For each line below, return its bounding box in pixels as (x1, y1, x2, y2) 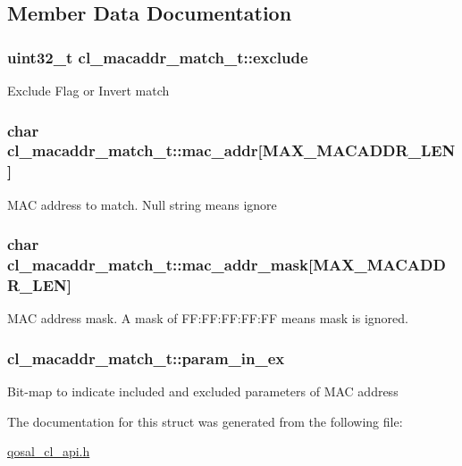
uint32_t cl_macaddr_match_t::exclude (7, 46, 308, 68)
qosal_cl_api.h (7, 442, 90, 461)
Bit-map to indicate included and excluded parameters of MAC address (7, 382, 399, 401)
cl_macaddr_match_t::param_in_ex (7, 346, 285, 369)
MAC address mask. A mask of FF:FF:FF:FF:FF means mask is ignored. (7, 309, 408, 328)
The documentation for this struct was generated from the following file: (7, 412, 403, 430)
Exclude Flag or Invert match (7, 81, 170, 99)
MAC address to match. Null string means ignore (7, 195, 277, 213)
